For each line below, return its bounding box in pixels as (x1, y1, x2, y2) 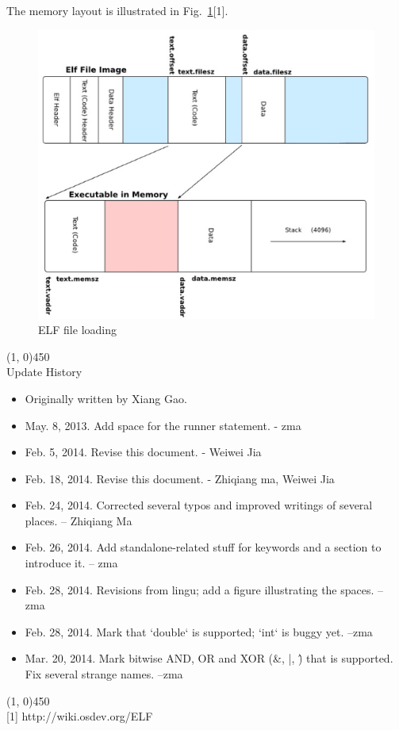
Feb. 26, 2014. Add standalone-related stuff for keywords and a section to (25, 539, 382, 555)
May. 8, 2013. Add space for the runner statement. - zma (25, 417, 301, 433)
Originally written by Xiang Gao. (25, 390, 187, 406)
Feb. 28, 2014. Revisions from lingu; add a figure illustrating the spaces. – (25, 581, 384, 597)
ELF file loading (38, 321, 117, 338)
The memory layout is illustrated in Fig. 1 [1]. (6, 2, 228, 18)
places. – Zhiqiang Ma (25, 512, 132, 528)
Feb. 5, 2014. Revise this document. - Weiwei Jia (25, 444, 262, 460)
